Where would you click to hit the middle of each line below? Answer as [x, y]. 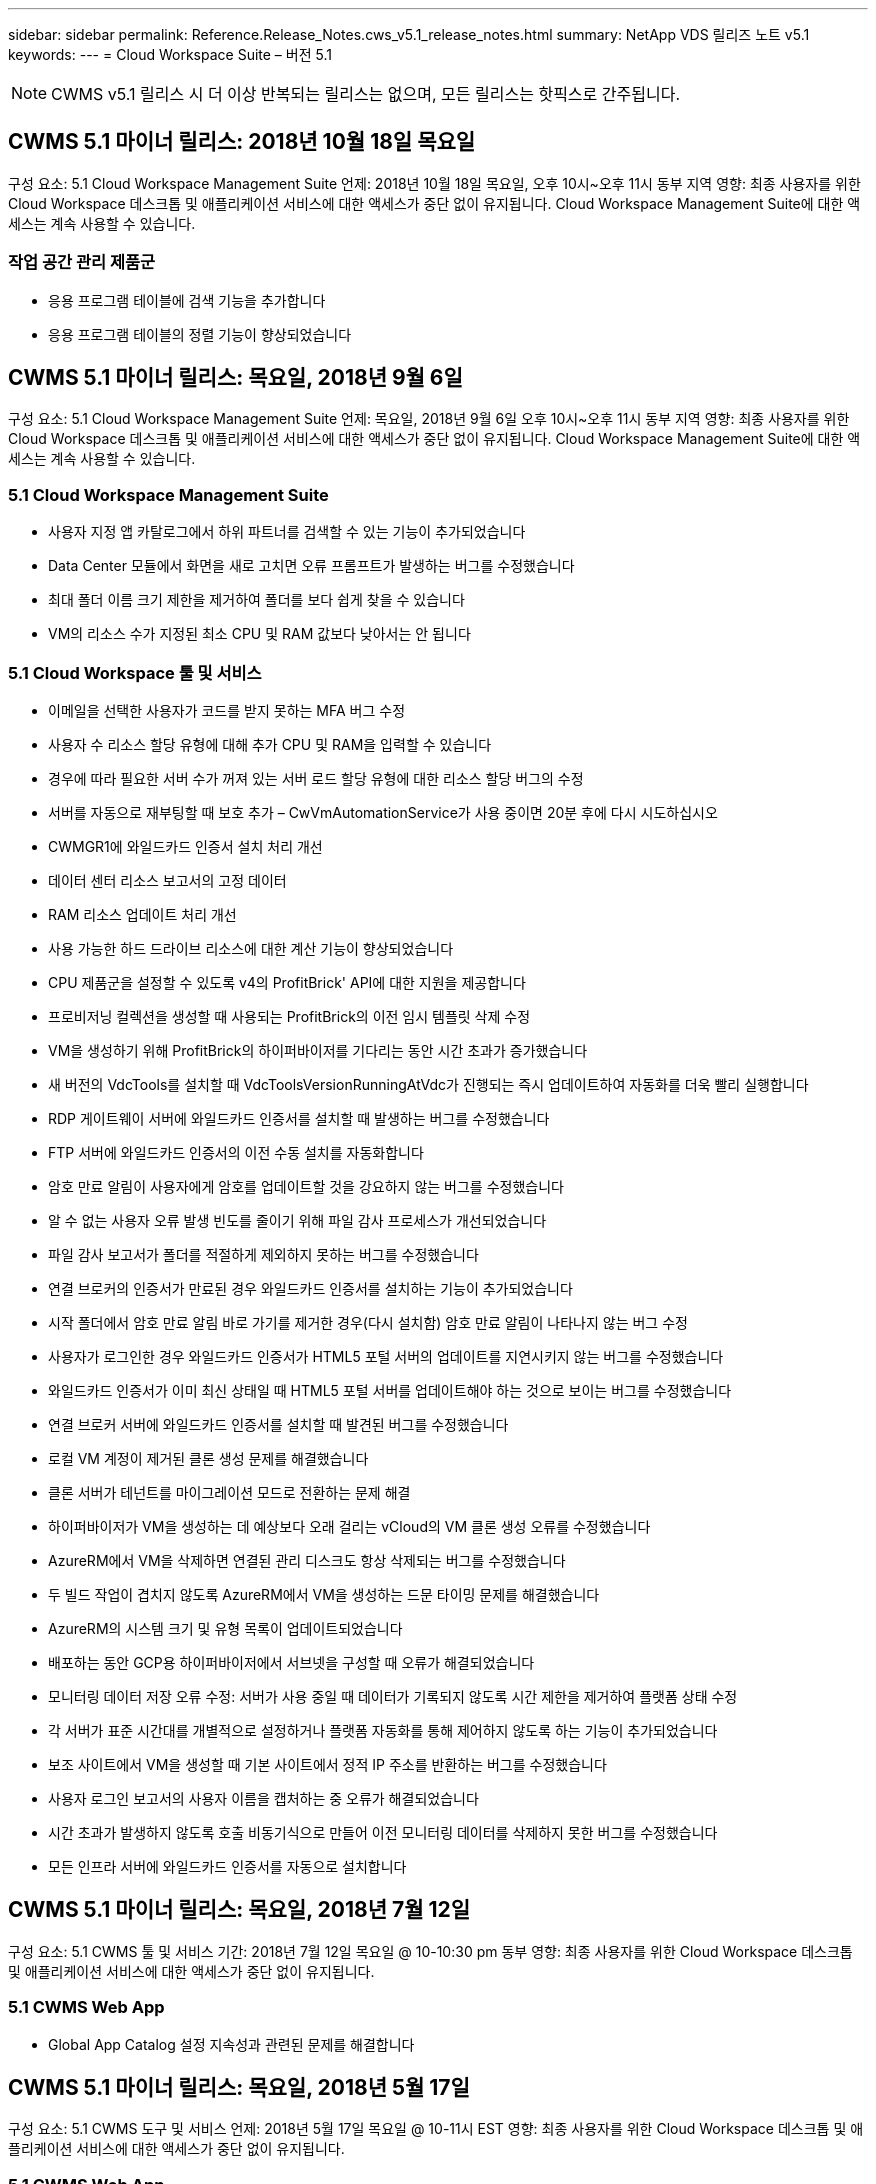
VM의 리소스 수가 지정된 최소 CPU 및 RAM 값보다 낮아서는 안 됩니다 [259, 634]
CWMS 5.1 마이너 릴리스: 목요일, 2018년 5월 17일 [239, 2087]
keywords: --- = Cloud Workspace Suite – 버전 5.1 [170, 54]
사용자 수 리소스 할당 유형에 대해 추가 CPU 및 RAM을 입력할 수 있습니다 [270, 744]
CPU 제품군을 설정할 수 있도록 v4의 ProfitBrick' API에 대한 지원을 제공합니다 [287, 982]
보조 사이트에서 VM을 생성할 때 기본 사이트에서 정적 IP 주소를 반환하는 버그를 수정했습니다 [327, 1764]
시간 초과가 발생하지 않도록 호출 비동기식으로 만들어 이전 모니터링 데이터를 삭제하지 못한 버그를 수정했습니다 [383, 1832]
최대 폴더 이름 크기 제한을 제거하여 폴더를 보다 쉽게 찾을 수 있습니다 [256, 600]
